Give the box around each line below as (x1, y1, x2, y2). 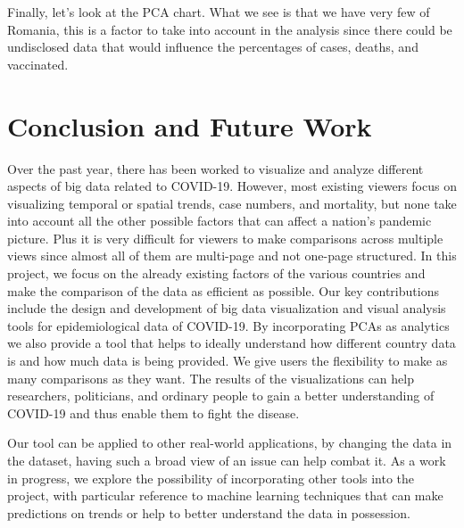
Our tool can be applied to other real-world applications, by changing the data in (7, 433, 452, 452)
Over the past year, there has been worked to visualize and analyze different (7, 159, 424, 177)
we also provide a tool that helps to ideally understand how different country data (7, 334, 456, 352)
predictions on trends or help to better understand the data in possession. (7, 503, 410, 522)
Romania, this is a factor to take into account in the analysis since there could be (7, 20, 452, 38)
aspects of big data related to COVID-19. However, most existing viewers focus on (7, 177, 457, 195)
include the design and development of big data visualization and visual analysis (7, 299, 446, 318)
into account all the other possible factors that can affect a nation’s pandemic (7, 211, 432, 230)
